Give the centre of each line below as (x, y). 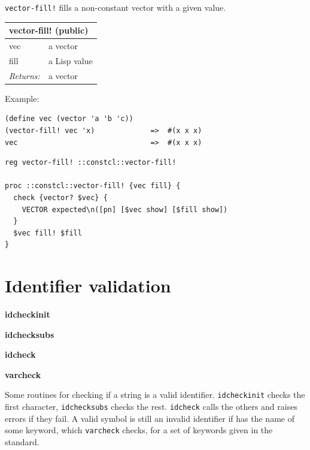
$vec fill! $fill (48, 233)
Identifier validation (88, 286)
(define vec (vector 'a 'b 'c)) (69, 119)
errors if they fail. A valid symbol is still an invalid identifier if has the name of (150, 418)
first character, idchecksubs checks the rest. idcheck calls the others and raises (151, 407)
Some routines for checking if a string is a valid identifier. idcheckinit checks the (155, 395)
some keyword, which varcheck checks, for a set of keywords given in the (139, 430)
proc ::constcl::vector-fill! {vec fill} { (93, 186)
